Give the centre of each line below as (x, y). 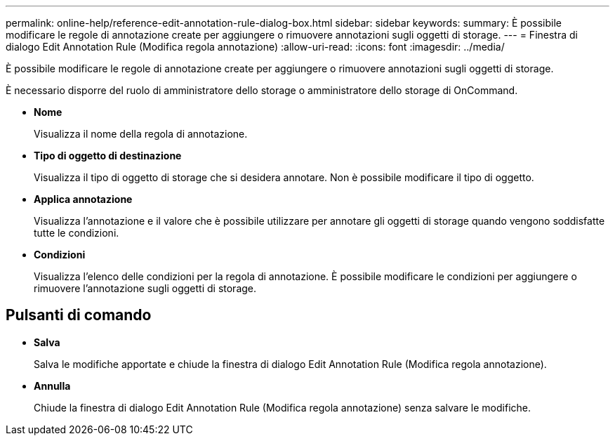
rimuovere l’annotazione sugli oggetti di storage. (145, 288)
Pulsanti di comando (79, 315)
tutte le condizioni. (77, 233)
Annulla (52, 386)
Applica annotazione (83, 199)
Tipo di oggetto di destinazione (108, 156)
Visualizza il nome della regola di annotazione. (141, 134)
